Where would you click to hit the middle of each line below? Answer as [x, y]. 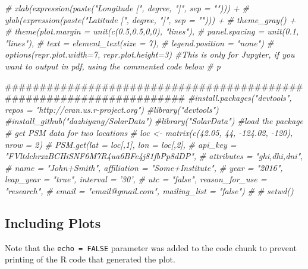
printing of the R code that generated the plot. [90, 259]
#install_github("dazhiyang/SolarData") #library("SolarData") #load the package [154, 121]
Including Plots [53, 222]
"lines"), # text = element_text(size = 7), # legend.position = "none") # [139, 42]
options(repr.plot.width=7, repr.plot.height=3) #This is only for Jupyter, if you [150, 54]
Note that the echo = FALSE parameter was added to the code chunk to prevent [151, 247]
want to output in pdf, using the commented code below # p [113, 66]
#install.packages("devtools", [240, 98]
